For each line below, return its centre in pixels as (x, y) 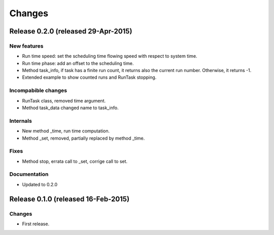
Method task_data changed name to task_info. (70, 108)
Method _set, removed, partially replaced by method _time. (83, 138)
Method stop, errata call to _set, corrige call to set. (75, 161)
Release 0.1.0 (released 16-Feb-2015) (69, 199)
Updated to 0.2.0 (40, 184)
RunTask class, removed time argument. (64, 100)
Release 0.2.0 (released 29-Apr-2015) (71, 31)
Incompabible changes (38, 90)
